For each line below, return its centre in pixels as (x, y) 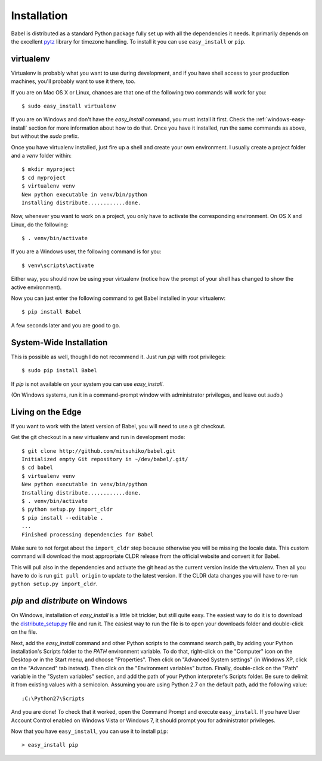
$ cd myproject (44, 177)
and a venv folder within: (41, 155)
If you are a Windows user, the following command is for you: (86, 251)
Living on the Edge (46, 412)
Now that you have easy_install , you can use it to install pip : (89, 731)
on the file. (24, 632)
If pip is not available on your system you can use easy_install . (87, 384)
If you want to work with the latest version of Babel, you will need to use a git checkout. (118, 426)
